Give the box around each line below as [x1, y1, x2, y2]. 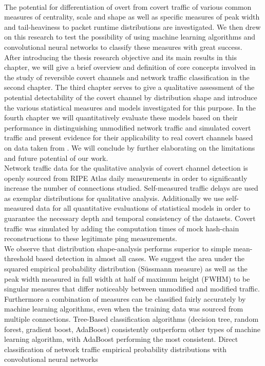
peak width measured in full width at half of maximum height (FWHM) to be [4, 273, 250, 284]
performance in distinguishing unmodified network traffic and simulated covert [4, 122, 251, 133]
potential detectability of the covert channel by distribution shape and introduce [4, 91, 257, 102]
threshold [4, 253, 33, 264]
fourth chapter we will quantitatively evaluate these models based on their [4, 112, 238, 123]
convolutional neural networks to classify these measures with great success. [4, 41, 242, 52]
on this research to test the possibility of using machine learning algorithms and [4, 31, 256, 42]
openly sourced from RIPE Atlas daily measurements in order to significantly [4, 172, 248, 183]
